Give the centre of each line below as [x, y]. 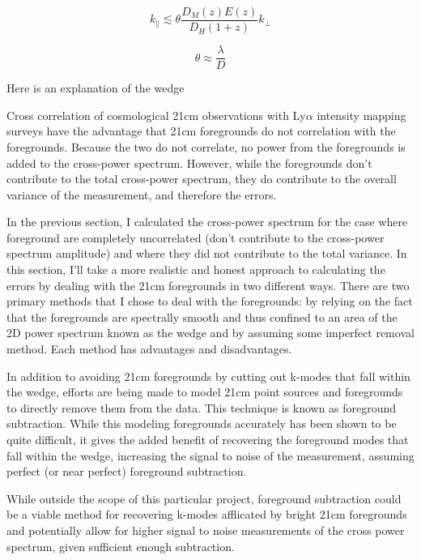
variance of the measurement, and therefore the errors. [142, 194]
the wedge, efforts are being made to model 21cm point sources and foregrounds [205, 392]
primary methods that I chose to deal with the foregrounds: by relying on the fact [210, 301]
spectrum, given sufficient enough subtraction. [121, 546]
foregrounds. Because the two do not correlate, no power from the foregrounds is [206, 146]
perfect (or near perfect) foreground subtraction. [127, 471]
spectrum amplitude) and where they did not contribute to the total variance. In [207, 253]
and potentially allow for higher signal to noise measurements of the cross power [206, 530]
